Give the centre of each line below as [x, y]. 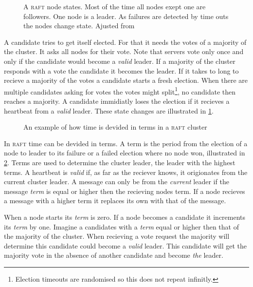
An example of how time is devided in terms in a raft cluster [115, 127]
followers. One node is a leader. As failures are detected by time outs [126, 16]
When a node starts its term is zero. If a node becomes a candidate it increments [125, 217]
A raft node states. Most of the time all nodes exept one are [115, 6]
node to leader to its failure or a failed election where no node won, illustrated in [125, 153]
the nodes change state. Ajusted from [79, 26]
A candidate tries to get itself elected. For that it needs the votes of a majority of [125, 42]
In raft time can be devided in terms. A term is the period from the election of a [126, 143]
